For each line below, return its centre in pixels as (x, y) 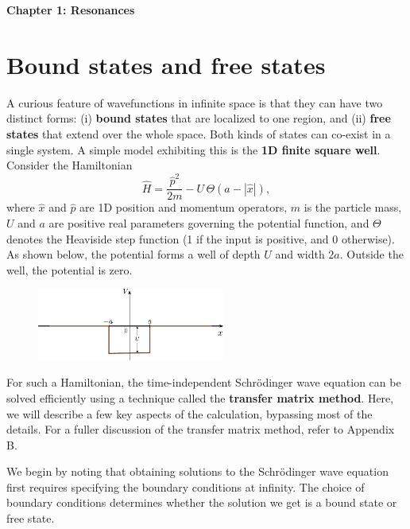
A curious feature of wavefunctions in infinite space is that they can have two (195, 102)
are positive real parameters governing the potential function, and (209, 223)
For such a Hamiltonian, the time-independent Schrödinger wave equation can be (204, 382)
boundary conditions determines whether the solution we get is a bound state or (202, 502)
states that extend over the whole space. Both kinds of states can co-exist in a (199, 133)
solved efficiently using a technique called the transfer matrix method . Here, (200, 397)
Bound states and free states (166, 64)
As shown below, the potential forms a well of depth (133, 254)
